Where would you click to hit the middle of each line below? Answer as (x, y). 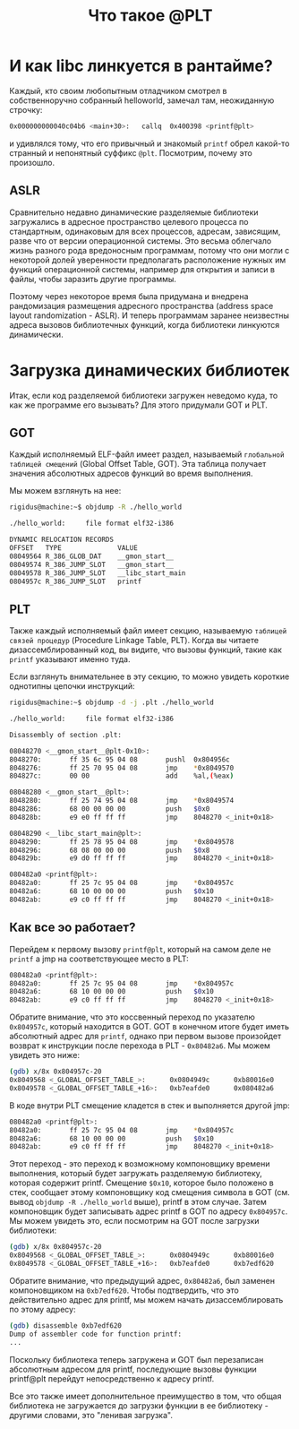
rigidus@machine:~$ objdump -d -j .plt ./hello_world (112, 703)
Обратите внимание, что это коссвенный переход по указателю (132, 1017)
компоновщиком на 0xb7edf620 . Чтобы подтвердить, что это (124, 1290)
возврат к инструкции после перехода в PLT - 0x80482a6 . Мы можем (140, 1046)
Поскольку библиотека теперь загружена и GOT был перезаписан (137, 1359)
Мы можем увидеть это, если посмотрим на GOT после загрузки (134, 1221)
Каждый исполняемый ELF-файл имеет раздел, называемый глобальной (147, 454)
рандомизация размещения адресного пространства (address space (141, 306)
